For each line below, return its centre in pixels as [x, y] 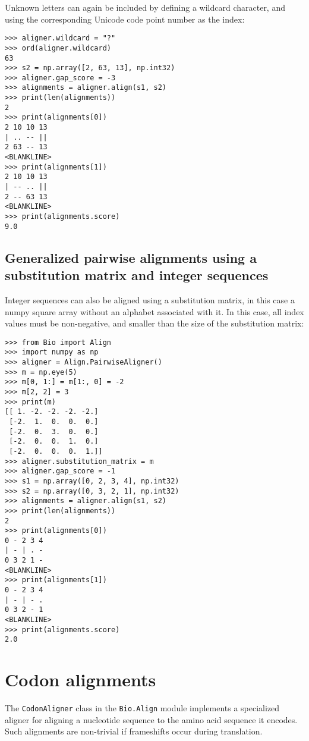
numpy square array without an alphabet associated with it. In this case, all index [154, 311]
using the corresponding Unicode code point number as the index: [125, 19]
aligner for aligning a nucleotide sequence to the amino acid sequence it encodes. [151, 719]
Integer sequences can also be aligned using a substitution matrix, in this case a [150, 299]
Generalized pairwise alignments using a [131, 257]
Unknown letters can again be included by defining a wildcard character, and [145, 7]
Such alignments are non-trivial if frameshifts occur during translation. [134, 731]
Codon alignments [81, 679]
